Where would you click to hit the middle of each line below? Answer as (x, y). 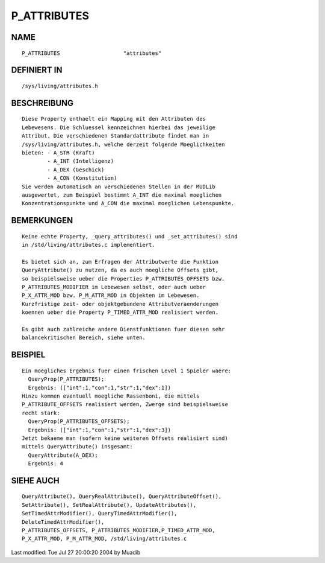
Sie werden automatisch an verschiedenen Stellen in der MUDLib (119, 186)
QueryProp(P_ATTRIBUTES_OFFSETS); (79, 421)
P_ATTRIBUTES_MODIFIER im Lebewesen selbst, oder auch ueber (114, 287)
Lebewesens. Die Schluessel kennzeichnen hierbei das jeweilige (119, 127)
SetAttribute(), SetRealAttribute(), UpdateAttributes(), (109, 505)
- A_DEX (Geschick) (76, 170)
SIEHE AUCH (35, 481)
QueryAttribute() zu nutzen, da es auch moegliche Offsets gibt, (120, 270)
